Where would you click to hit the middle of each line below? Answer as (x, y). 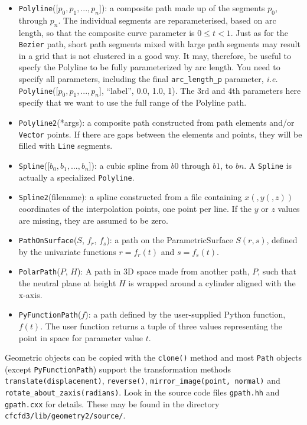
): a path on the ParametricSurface (170, 240)
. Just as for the (259, 32)
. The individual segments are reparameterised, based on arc (167, 20)
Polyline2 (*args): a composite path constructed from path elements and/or (156, 122)
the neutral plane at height (67, 283)
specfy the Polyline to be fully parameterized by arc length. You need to (149, 67)
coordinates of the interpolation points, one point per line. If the (135, 209)
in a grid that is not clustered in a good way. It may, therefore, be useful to (155, 55)
